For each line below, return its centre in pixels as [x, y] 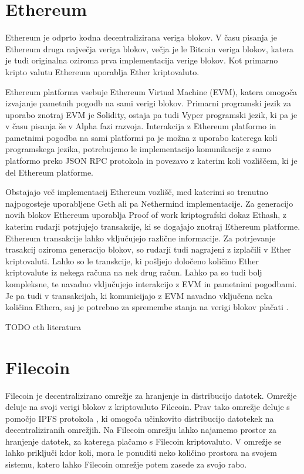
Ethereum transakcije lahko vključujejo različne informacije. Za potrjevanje [141, 238]
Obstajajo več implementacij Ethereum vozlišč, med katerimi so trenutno [137, 192]
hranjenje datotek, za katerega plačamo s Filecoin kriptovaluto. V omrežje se [143, 441]
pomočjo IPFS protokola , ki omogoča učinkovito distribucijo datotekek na [140, 418]
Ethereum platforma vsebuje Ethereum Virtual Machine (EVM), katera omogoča [151, 91]
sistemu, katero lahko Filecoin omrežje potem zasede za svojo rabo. [126, 464]
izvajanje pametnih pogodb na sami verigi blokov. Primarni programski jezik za [148, 103]
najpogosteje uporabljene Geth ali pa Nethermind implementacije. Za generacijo [149, 203]
